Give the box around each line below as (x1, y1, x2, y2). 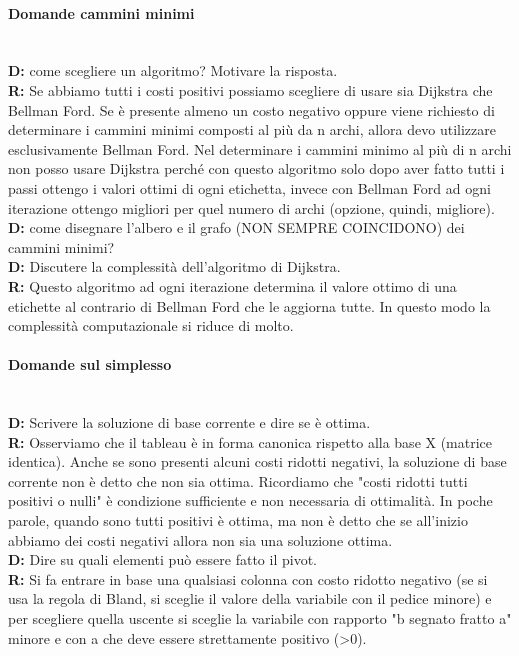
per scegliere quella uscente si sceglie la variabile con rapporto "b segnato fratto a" (8, 608, 512, 629)
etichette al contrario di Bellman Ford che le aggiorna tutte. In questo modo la (8, 295, 491, 316)
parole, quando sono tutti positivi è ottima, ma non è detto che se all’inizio (8, 510, 468, 531)
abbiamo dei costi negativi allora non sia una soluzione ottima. (8, 529, 393, 550)
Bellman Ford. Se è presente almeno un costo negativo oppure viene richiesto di (8, 99, 495, 120)
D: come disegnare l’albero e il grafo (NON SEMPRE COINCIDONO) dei (8, 217, 465, 238)
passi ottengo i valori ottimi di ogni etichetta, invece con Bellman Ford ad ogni (8, 177, 491, 198)
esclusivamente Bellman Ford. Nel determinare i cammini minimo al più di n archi (8, 138, 512, 159)
